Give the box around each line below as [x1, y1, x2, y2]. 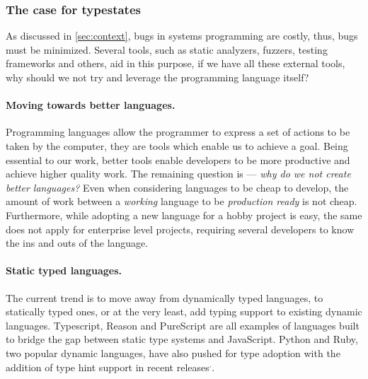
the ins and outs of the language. [6, 235, 149, 250]
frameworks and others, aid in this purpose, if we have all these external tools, [6, 56, 345, 71]
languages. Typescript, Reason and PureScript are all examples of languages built [6, 317, 360, 332]
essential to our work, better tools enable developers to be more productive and [6, 152, 350, 167]
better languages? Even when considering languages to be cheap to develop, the [6, 180, 349, 194]
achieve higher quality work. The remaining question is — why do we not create [6, 166, 351, 181]
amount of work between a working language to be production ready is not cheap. [6, 194, 357, 209]
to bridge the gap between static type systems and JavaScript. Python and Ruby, [6, 332, 358, 346]
